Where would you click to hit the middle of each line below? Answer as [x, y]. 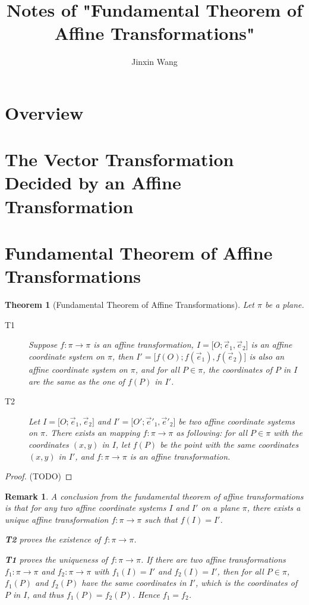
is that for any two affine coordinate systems [86, 508]
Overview [44, 112]
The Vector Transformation [119, 159]
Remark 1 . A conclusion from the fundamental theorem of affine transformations [154, 496]
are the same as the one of [77, 381]
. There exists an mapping [93, 433]
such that [161, 519]
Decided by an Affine [93, 183]
